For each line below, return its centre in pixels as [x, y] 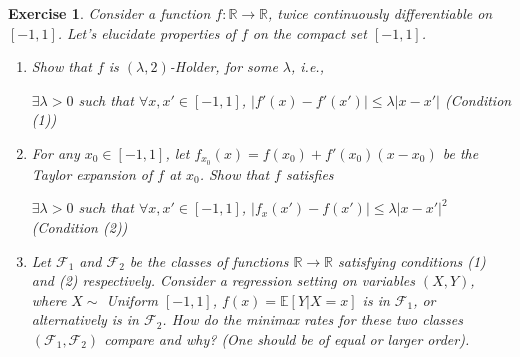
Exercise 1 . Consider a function [109, 13]
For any [55, 152]
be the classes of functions [209, 260]
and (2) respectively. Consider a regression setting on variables [223, 280]
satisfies [309, 173]
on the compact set [309, 32]
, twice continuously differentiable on [380, 13]
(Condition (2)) [79, 227]
